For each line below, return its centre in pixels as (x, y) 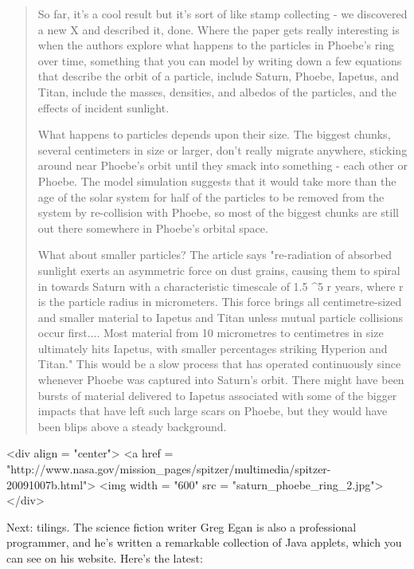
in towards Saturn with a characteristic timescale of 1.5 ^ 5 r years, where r (221, 286)
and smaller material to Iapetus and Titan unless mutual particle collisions (221, 317)
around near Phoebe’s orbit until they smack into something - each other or (223, 165)
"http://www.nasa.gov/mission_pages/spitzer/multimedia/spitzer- (169, 469)
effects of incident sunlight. (103, 107)
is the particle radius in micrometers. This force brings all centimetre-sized (220, 302)
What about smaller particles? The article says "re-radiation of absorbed (215, 255)
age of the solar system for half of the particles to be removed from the (211, 196)
